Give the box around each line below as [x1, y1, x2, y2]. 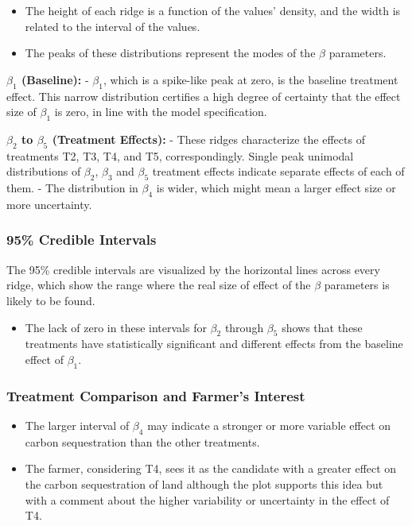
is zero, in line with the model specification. [54, 103, 267, 120]
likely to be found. [6, 292, 95, 308]
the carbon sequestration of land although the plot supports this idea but [25, 475, 383, 492]
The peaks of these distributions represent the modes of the [25, 44, 316, 61]
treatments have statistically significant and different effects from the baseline [25, 335, 403, 352]
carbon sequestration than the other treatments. [25, 433, 260, 450]
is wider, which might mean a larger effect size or [156, 180, 396, 196]
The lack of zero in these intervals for [25, 319, 207, 335]
